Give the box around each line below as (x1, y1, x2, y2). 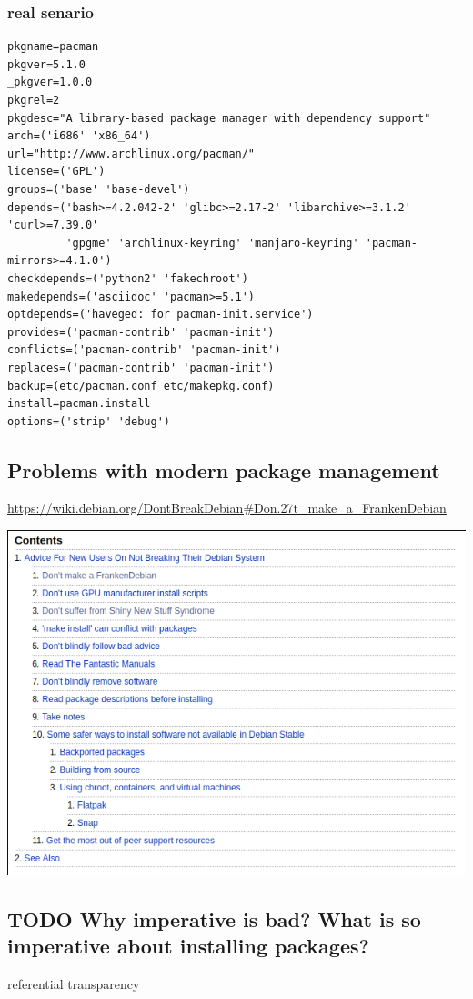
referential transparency (7, 974, 140, 994)
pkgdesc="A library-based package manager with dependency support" (7, 111, 431, 125)
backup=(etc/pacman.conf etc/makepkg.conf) (7, 379, 275, 392)
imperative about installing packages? (7, 932, 369, 960)
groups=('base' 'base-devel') (7, 182, 190, 196)
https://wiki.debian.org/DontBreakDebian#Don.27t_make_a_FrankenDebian (7, 498, 447, 517)
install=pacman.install (7, 397, 151, 411)
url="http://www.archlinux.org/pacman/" (7, 147, 256, 160)
